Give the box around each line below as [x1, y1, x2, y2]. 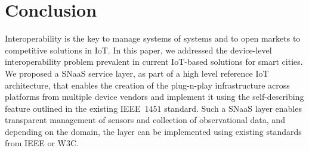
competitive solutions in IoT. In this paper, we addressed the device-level [5, 43, 272, 56]
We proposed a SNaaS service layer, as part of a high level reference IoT [5, 67, 269, 79]
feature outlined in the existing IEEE [5, 102, 141, 114]
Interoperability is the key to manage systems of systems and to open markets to [5, 32, 301, 45]
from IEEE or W [5, 137, 66, 149]
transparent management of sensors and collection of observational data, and [5, 114, 285, 126]
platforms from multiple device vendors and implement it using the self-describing [5, 90, 304, 103]
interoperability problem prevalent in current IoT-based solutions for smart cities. [5, 55, 303, 68]
